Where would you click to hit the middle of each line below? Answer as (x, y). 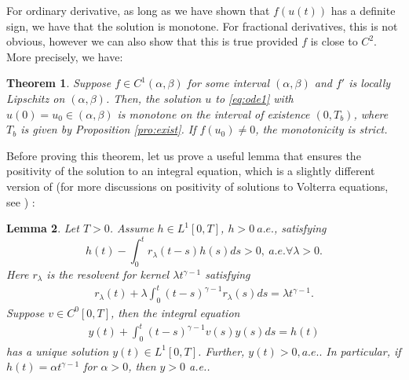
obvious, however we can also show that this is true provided (152, 41)
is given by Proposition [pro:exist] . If (108, 129)
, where (371, 113)
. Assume (131, 228)
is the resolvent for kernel (108, 274)
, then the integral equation (175, 312)
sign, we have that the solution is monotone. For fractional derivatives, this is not (202, 26)
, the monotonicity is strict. (321, 129)
